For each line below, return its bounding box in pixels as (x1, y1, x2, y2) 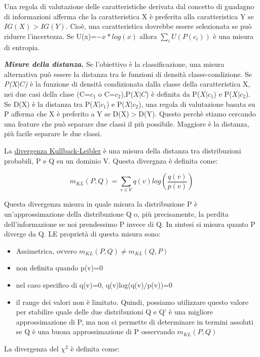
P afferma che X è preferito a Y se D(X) (4, 108, 129, 119)
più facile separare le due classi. (4, 128, 102, 139)
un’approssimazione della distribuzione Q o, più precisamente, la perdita (4, 209, 229, 219)
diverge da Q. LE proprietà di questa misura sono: (4, 228, 161, 239)
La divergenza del (4, 343, 59, 353)
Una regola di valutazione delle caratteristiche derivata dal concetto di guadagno (4, 1, 254, 11)
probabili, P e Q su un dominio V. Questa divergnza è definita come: (4, 155, 218, 166)
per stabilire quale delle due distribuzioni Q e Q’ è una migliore (16, 306, 213, 317)
